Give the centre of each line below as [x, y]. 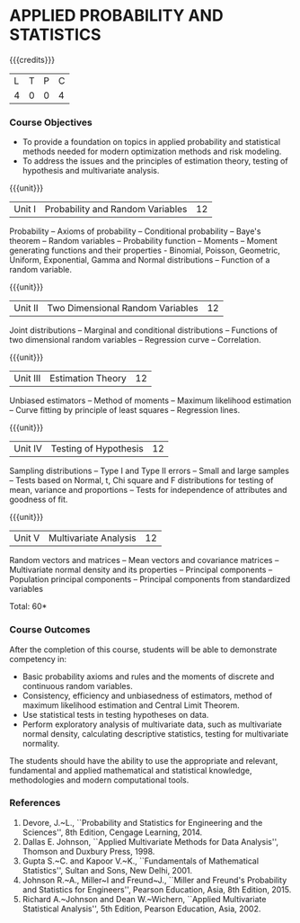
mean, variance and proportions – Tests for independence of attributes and [148, 490]
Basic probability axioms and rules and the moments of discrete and [148, 677]
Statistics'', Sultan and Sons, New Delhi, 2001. [107, 870]
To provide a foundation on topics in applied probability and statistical [151, 142]
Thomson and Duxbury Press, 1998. [88, 851]
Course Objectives [51, 122]
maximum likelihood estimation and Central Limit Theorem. [131, 705]
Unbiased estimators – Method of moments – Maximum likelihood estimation [150, 400]
